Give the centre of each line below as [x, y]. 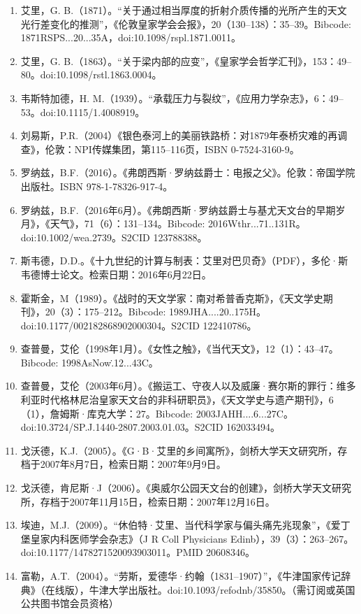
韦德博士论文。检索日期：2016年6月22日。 [116, 274]
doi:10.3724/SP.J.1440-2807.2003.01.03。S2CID [122, 427]
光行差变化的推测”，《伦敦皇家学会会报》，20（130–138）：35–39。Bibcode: [186, 23]
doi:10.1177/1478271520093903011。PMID [112, 552]
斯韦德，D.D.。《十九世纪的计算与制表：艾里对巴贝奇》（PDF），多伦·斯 [184, 260]
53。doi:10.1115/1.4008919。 [83, 112]
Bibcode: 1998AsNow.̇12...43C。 [89, 362]
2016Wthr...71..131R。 [257, 223]
